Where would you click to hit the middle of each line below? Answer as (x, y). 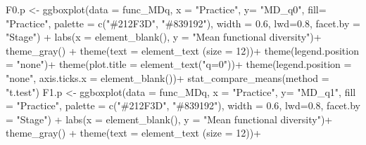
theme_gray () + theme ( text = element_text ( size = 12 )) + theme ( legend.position (182, 50)
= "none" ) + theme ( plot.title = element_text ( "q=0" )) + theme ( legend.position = (179, 64)
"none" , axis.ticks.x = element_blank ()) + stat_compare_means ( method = (168, 77)
